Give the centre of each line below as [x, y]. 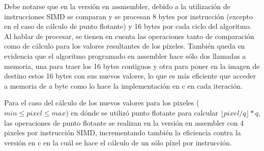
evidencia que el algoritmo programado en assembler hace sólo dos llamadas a [125, 55]
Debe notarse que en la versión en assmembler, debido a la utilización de [117, 6]
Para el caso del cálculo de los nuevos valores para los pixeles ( [102, 103]
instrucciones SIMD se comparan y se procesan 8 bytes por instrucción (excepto [128, 16]
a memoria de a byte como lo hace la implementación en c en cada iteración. [123, 85]
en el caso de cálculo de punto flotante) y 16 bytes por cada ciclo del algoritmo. [128, 26]
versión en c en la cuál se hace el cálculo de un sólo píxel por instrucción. [118, 142]
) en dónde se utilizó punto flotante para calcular [142, 112]
